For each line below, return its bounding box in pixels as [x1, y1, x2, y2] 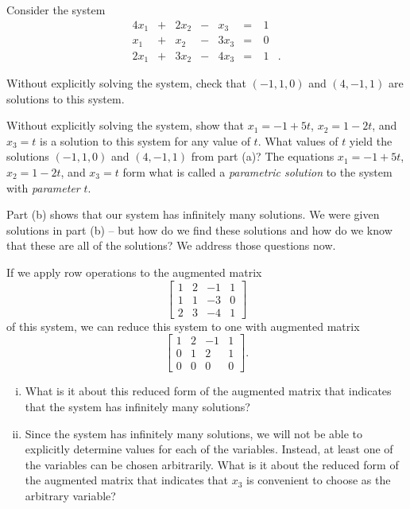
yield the [349, 132, 393, 149]
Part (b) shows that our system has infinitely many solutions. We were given [6, 206, 380, 223]
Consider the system [6, 2, 106, 17]
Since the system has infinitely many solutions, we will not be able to [25, 425, 363, 441]
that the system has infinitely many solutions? [25, 398, 250, 414]
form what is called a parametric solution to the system [122, 164, 393, 181]
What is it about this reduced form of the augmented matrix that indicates [25, 383, 392, 399]
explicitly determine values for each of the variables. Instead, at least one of [25, 441, 393, 457]
